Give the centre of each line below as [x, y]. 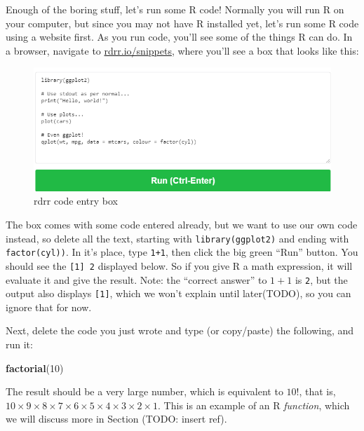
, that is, [317, 391]
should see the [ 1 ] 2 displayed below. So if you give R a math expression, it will [179, 265]
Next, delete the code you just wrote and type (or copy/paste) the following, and [180, 330]
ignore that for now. [49, 307]
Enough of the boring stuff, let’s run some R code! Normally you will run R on [175, 9]
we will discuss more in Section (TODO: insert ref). [116, 419]
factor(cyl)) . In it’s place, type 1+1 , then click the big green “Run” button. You [182, 252]
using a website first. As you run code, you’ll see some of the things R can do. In [179, 37]
